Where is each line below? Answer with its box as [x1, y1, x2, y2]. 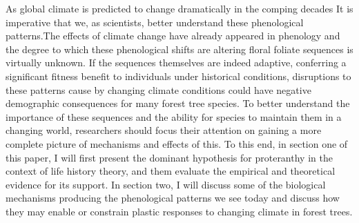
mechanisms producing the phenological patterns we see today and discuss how [6, 191, 340, 205]
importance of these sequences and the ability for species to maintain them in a [6, 109, 342, 124]
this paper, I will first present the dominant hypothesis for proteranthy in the [6, 150, 333, 164]
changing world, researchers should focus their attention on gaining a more [6, 123, 322, 137]
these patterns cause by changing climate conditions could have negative [6, 82, 311, 97]
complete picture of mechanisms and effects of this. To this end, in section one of [6, 136, 348, 151]
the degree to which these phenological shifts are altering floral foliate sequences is [6, 41, 353, 56]
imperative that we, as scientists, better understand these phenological [6, 14, 304, 29]
